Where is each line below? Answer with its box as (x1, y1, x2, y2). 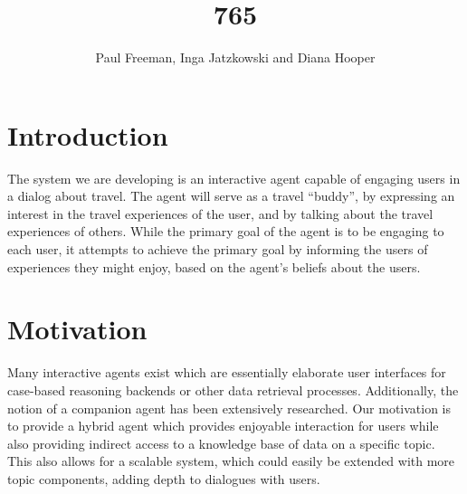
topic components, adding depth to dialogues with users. (7, 469, 320, 488)
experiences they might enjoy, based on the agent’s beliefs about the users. (7, 257, 421, 276)
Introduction (7, 116, 168, 153)
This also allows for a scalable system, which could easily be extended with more (7, 451, 455, 470)
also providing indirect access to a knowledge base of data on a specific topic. (7, 433, 435, 452)
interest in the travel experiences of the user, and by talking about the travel (7, 204, 434, 223)
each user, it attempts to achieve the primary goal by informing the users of (7, 240, 428, 259)
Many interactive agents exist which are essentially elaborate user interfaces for (7, 363, 446, 382)
